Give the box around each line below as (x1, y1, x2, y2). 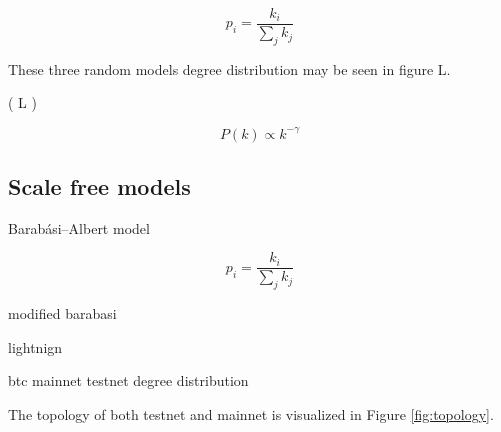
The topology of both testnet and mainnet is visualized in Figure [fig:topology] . (8, 403, 494, 424)
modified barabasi (8, 303, 117, 324)
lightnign (8, 336, 63, 357)
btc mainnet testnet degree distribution (8, 370, 249, 391)
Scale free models (8, 170, 191, 201)
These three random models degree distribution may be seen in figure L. (8, 58, 451, 79)
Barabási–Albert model (8, 217, 150, 238)
